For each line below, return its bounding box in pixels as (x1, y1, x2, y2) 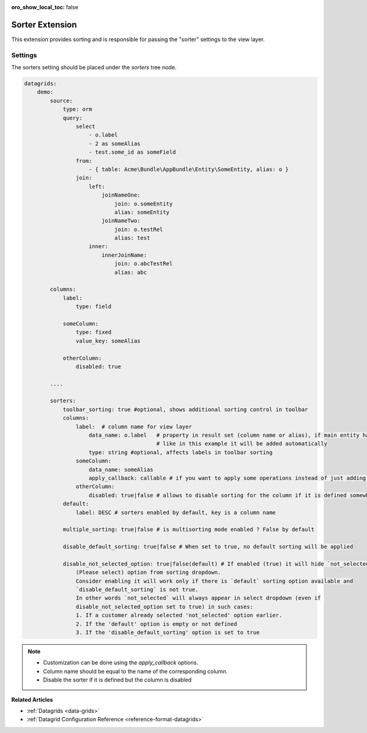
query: (62, 114, 83, 121)
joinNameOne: (101, 192, 141, 199)
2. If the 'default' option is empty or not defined (75, 620, 237, 628)
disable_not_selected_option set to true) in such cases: (75, 603, 254, 610)
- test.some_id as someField (89, 149, 176, 156)
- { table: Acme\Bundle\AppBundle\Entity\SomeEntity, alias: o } (89, 165, 289, 173)
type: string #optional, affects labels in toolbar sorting (89, 449, 273, 456)
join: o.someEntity (114, 200, 173, 207)
